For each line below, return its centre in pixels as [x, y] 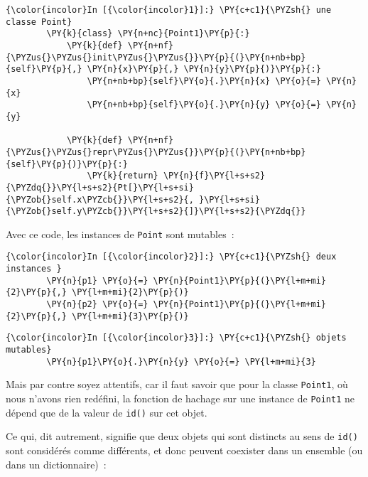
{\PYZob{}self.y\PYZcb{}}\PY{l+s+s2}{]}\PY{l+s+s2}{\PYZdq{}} [156, 211]
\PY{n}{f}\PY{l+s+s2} [214, 176]
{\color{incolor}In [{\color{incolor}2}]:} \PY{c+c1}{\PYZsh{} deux [171, 257]
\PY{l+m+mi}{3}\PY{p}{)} [130, 316]
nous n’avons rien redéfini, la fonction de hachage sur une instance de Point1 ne [180, 398]
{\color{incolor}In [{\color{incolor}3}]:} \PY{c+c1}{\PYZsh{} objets [176, 338]
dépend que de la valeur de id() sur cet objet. [107, 412]
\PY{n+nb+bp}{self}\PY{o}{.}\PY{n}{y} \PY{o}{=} [204, 105]
